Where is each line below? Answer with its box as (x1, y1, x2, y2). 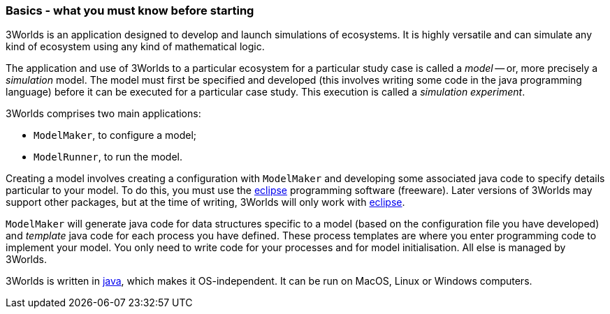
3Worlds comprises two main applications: (6, 107, 201, 120)
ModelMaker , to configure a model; (34, 129, 197, 142)
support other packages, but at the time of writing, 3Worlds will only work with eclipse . (6, 196, 405, 209)
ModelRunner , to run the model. (34, 151, 182, 163)
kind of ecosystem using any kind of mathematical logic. (6, 40, 265, 53)
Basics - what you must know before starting (6, 3, 254, 17)
